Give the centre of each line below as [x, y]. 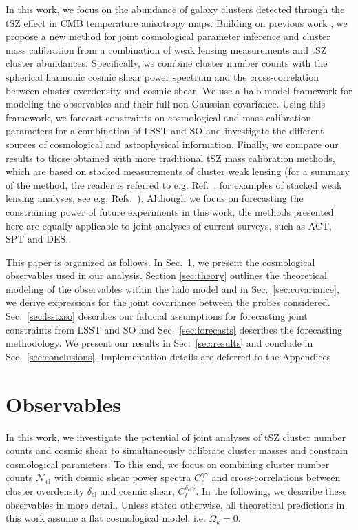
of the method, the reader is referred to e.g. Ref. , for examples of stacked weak [174, 184]
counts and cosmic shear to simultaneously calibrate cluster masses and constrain [177, 450]
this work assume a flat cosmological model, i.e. [106, 518]
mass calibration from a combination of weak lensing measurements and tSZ [166, 49]
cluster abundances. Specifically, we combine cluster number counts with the [167, 63]
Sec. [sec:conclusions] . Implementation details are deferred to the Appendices [168, 356]
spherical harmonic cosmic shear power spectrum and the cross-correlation [162, 76]
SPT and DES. [37, 239]
